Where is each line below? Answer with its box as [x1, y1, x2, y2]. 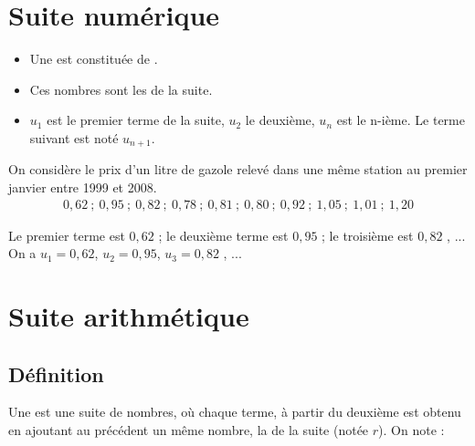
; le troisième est [322, 225, 414, 244]
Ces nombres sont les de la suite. [29, 79, 213, 99]
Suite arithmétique [8, 296, 249, 334]
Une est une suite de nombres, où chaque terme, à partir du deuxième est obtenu [8, 402, 461, 421]
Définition [8, 359, 104, 388]
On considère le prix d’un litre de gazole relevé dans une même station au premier [8, 160, 468, 179]
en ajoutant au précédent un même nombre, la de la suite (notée [8, 420, 369, 439]
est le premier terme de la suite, [47, 110, 225, 130]
